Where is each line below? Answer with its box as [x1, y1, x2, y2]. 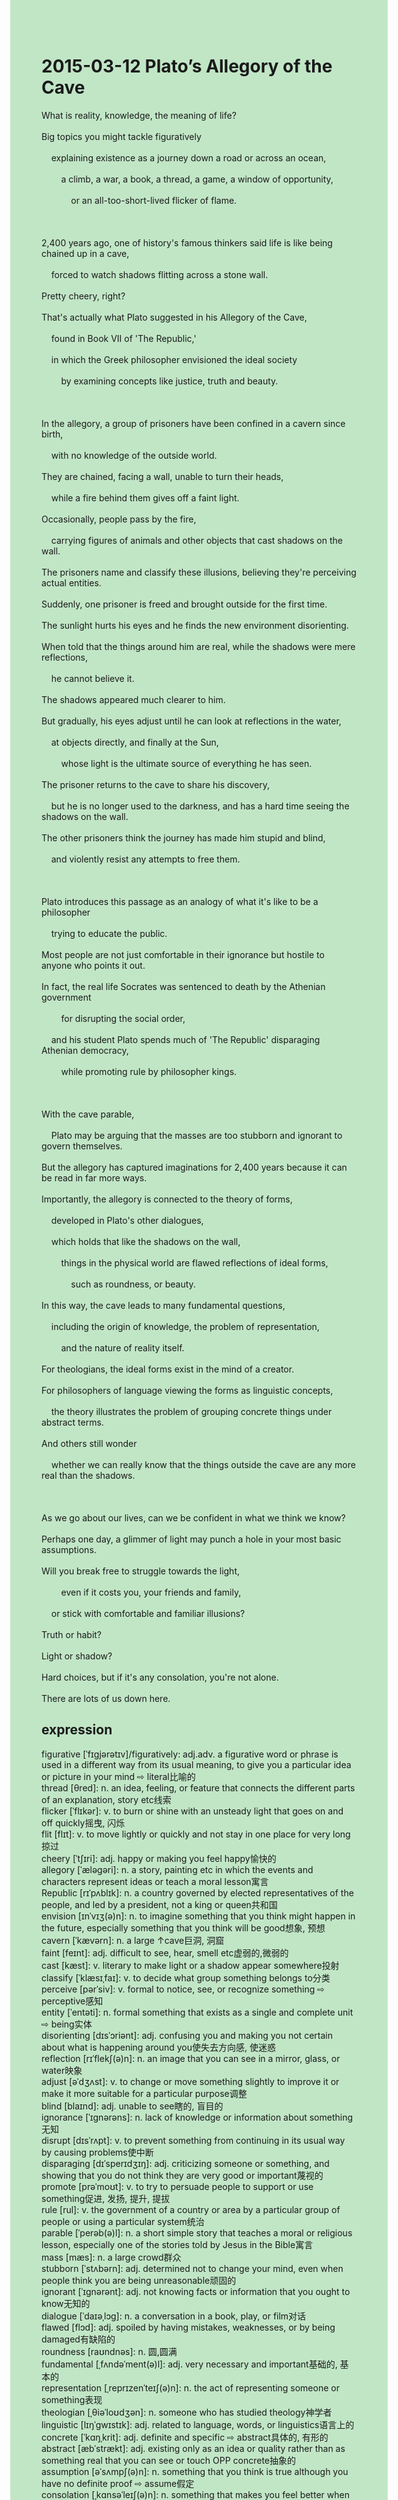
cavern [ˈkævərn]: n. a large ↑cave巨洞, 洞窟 [41, 1934, 225, 1946]
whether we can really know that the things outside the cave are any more [50, 1458, 356, 1470]
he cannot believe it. [50, 672, 135, 684]
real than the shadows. [41, 1469, 136, 1481]
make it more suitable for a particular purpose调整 [41, 2087, 248, 2099]
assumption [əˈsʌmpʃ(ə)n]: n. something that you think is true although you [41, 2465, 349, 2477]
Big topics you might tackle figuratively [41, 130, 202, 142]
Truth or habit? [41, 1628, 103, 1640]
